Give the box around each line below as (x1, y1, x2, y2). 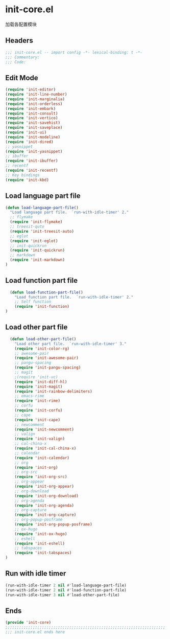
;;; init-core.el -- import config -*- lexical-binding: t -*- (5, 50, 143, 55)
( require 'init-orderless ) (5, 101, 63, 106)
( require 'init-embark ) (5, 106, 56, 111)
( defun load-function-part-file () (10, 290, 83, 295)
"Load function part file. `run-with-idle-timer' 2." (14, 294, 134, 300)
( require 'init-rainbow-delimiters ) (14, 389, 93, 394)
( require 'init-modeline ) (5, 134, 60, 140)
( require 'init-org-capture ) (14, 512, 77, 517)
